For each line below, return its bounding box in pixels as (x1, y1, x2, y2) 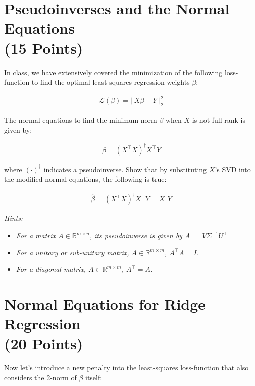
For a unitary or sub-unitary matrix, (16, 247, 129, 257)
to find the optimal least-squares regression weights (31, 77, 190, 87)
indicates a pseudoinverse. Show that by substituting (43, 163, 207, 174)
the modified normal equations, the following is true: (4, 174, 167, 184)
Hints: (4, 213, 23, 224)
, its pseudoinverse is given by (89, 230, 182, 241)
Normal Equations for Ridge (4, 294, 206, 314)
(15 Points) (4, 37, 83, 58)
